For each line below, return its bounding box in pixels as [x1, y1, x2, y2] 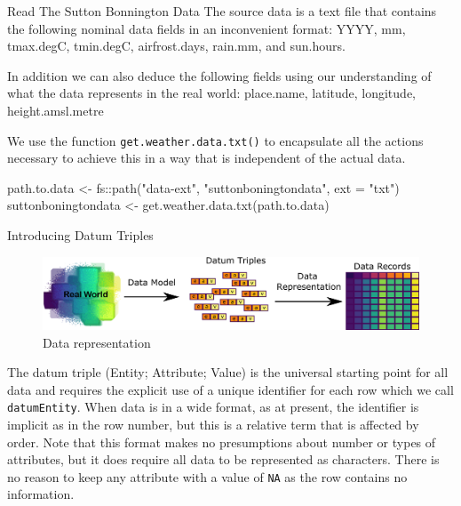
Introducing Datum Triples [7, 226, 154, 244]
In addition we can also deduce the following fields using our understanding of [7, 66, 432, 84]
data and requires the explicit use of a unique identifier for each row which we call [7, 380, 454, 398]
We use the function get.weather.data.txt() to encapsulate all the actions [7, 131, 424, 149]
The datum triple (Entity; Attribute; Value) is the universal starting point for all [7, 363, 449, 382]
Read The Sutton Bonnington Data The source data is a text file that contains [7, 2, 437, 20]
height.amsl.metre [7, 100, 104, 119]
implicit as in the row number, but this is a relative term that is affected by [7, 415, 419, 434]
